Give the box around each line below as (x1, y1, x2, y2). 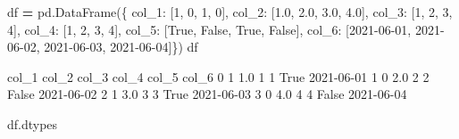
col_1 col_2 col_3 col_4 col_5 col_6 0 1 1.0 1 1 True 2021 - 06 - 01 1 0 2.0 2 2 (7, 67, 430, 86)
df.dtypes (7, 114, 58, 133)
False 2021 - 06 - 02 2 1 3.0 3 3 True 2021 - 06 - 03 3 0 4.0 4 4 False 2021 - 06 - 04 (7, 85, 407, 103)
